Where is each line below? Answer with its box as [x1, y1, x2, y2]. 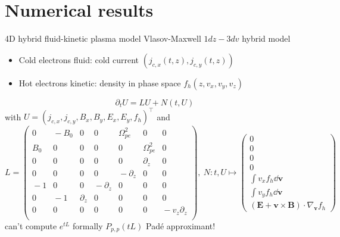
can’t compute [5, 219, 57, 232]
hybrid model [242, 32, 291, 45]
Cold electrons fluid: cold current [18, 53, 139, 66]
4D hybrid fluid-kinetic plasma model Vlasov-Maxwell [5, 32, 201, 45]
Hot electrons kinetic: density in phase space [18, 76, 181, 89]
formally [72, 219, 103, 232]
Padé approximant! [146, 219, 216, 232]
